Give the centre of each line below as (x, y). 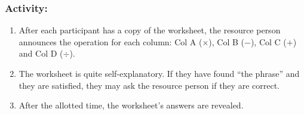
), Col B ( (226, 41)
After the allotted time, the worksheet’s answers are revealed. (131, 105)
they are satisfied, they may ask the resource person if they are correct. (149, 85)
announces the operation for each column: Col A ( (110, 41)
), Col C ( (268, 41)
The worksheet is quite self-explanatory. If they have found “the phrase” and (159, 73)
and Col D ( (41, 53)
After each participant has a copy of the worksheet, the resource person (150, 30)
